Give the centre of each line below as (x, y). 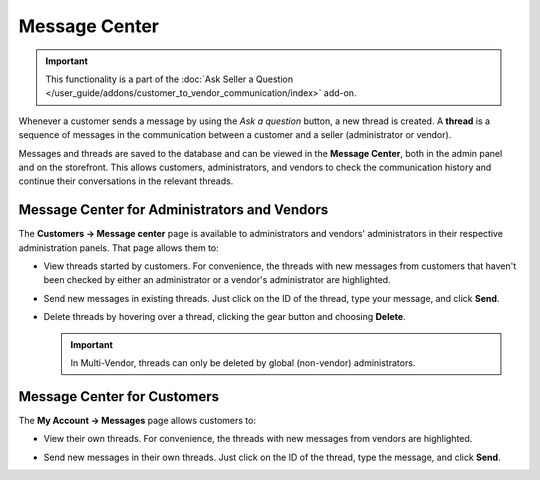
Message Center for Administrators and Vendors (173, 210)
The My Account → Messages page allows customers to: (137, 420)
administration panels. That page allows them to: (118, 247)
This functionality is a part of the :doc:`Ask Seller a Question (169, 79)
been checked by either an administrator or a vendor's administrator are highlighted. (217, 280)
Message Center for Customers (119, 396)
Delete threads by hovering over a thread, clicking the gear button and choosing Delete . (224, 317)
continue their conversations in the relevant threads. (126, 181)
